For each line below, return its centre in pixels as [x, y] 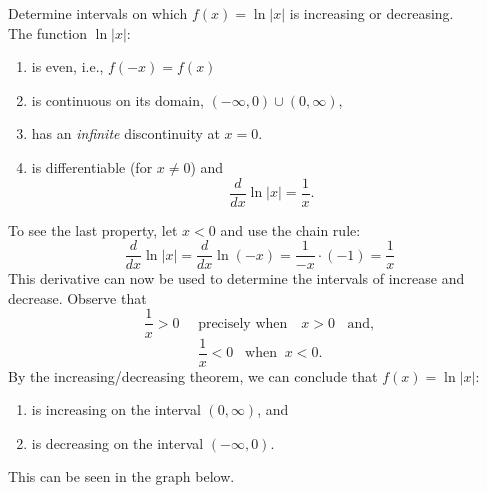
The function [47, 32]
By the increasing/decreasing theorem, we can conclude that [193, 375]
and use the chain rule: [290, 229]
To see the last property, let [93, 229]
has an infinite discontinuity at [125, 133]
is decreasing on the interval [117, 442]
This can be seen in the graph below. [121, 476]
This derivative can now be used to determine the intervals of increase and [236, 278]
